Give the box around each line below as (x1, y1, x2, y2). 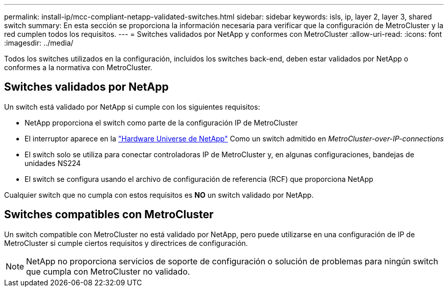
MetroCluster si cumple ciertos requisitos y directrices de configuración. (4, 238, 248, 247)
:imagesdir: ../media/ (4, 38, 74, 47)
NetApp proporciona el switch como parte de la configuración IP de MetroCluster (25, 118, 298, 127)
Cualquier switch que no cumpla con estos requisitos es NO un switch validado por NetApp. (4, 190, 314, 199)
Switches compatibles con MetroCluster (4, 208, 214, 221)
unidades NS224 (25, 158, 81, 168)
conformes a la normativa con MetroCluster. (4, 63, 152, 72)
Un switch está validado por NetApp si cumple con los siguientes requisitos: (4, 102, 260, 111)
